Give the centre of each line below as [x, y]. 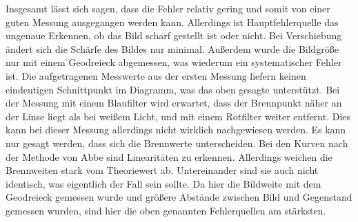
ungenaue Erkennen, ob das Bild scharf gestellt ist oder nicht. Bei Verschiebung [174, 35]
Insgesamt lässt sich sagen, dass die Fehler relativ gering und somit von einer [168, 8]
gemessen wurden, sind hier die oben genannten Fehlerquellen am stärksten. [166, 210]
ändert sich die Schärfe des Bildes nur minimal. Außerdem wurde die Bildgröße [172, 48]
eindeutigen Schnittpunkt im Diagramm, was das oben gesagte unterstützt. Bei [173, 89]
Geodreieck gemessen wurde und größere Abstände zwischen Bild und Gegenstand [179, 197]
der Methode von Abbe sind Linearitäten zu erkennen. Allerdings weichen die [169, 156]
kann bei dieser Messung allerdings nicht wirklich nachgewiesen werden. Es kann [176, 130]
